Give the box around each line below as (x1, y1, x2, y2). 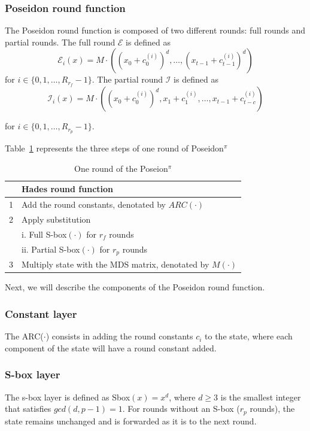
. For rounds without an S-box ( (122, 402, 240, 415)
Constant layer (5, 306, 77, 321)
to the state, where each (205, 330, 293, 342)
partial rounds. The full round (5, 35, 116, 48)
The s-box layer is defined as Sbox (5, 390, 130, 403)
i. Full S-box (22, 227, 67, 240)
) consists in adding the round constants (45, 330, 193, 342)
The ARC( (5, 330, 44, 342)
